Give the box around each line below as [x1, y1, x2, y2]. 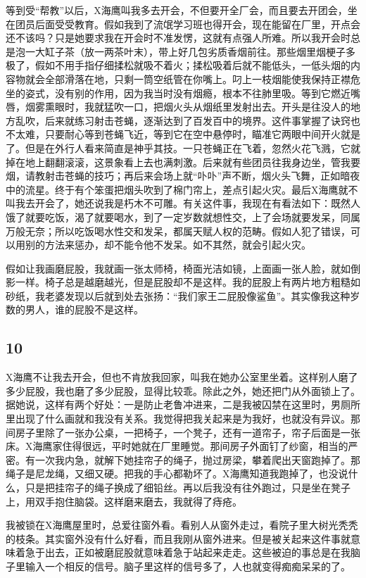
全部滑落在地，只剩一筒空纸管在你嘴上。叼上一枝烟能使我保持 [44, 71, 331, 86]
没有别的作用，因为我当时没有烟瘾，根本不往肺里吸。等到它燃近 [54, 85, 351, 100]
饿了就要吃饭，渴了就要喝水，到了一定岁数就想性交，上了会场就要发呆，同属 [6, 209, 360, 224]
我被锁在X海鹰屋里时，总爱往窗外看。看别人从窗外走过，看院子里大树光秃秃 [6, 517, 358, 532]
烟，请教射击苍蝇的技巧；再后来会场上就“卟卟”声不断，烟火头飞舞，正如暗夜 [6, 168, 360, 183]
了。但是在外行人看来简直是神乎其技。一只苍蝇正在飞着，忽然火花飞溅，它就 [6, 140, 360, 155]
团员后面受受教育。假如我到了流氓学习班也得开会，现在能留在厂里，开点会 [15, 16, 360, 31]
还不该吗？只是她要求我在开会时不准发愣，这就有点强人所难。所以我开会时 [6, 30, 351, 45]
